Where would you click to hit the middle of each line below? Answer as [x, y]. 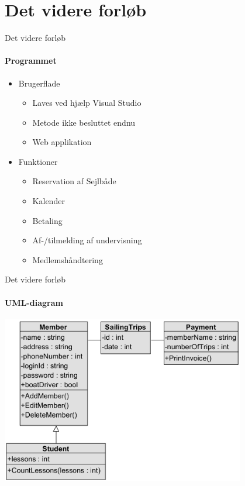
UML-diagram [34, 302]
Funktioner [38, 161]
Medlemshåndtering [68, 259]
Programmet [31, 61]
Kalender [49, 201]
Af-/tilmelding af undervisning [87, 240]
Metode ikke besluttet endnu [84, 122]
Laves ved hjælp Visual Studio [87, 103]
